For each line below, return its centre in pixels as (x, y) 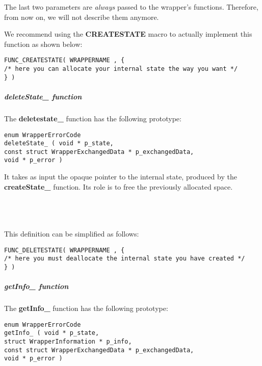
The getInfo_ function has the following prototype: (86, 308)
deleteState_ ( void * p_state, (59, 143)
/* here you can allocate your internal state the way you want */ (121, 69)
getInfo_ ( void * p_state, (52, 333)
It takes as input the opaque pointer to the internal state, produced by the (121, 177)
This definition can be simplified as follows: (72, 234)
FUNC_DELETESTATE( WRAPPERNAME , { (64, 250)
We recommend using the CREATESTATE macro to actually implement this (128, 34)
